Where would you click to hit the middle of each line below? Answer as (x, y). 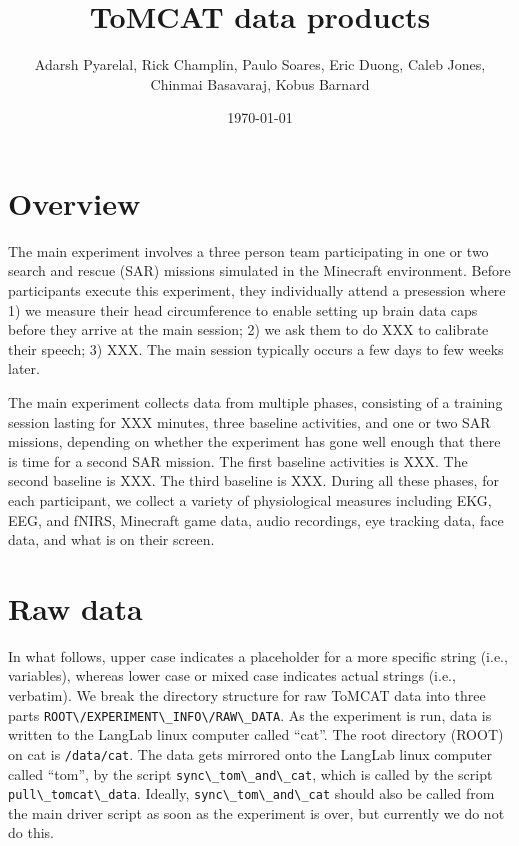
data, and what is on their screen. (111, 539)
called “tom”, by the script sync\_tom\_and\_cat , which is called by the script (250, 773)
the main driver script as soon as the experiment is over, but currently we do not (256, 812)
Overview (74, 202)
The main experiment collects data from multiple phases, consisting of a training (255, 402)
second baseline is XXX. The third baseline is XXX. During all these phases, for (253, 480)
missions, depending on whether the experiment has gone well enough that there (254, 441)
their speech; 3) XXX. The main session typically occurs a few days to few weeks (256, 348)
